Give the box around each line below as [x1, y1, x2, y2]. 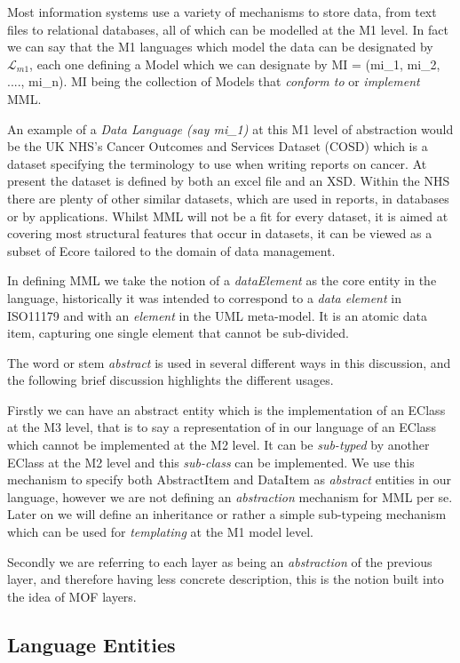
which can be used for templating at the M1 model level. [7, 523, 313, 541]
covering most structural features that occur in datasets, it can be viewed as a [7, 224, 432, 243]
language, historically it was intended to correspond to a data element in [7, 288, 401, 307]
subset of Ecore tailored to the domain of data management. [7, 241, 336, 260]
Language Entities [7, 630, 176, 658]
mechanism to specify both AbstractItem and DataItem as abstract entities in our [7, 470, 451, 489]
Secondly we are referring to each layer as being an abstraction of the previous [7, 552, 432, 571]
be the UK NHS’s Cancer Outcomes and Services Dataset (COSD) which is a [7, 137, 428, 156]
